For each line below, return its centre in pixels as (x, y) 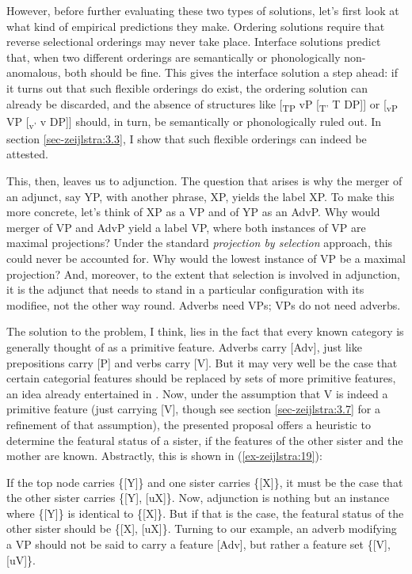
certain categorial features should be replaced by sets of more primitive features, (201, 378)
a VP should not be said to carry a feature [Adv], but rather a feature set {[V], (198, 544)
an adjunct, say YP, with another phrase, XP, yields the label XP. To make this (200, 196)
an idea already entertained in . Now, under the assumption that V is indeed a (197, 393)
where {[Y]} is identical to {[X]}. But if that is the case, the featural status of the (205, 513)
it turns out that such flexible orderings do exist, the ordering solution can (187, 87)
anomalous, (34, 72)
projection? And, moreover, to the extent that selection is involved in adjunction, (203, 274)
